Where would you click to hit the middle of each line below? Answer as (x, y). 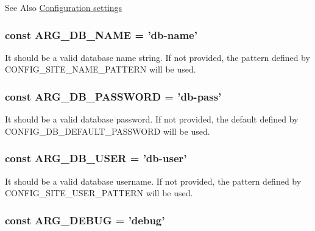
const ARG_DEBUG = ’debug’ (85, 220)
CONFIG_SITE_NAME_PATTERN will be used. (101, 69)
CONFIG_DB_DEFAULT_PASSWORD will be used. (108, 131)
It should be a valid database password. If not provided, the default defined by (152, 119)
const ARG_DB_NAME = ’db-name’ (101, 34)
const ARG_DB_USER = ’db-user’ (96, 158)
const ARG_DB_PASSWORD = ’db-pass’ (113, 96)
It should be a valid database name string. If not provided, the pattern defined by (157, 57)
